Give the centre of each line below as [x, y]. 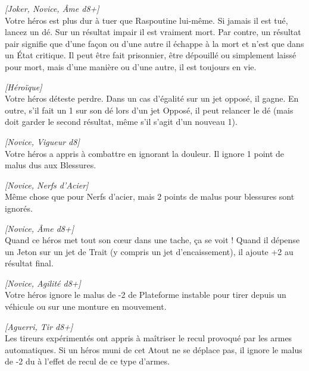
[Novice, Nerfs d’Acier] [47, 185]
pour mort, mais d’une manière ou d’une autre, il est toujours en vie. [131, 66]
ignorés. [19, 208]
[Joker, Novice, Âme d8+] [52, 8]
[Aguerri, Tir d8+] [39, 326]
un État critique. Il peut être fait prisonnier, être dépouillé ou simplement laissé [151, 55]
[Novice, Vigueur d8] [42, 141]
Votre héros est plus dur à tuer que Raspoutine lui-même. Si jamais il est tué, [146, 20]
